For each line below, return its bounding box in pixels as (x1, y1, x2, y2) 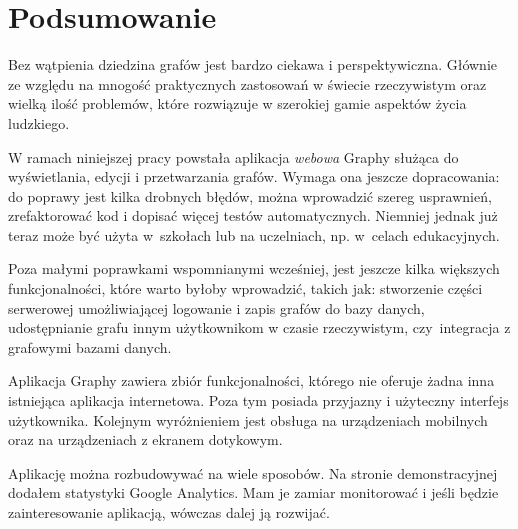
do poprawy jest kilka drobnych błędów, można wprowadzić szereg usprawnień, (8, 185, 492, 206)
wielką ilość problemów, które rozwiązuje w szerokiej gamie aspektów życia (8, 93, 467, 114)
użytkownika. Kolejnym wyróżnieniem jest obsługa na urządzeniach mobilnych (8, 409, 488, 430)
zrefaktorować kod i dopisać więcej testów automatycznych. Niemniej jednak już (8, 205, 498, 226)
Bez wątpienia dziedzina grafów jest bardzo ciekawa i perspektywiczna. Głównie (8, 54, 498, 75)
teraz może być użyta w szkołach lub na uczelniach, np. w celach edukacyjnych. (8, 224, 500, 245)
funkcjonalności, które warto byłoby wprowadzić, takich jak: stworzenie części (8, 278, 483, 299)
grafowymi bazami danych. (8, 336, 172, 357)
